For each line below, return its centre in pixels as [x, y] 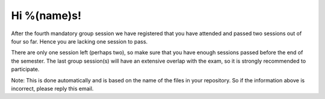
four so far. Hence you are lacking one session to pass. [79, 41]
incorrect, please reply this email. [52, 88]
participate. [25, 69]
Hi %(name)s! [46, 16]
